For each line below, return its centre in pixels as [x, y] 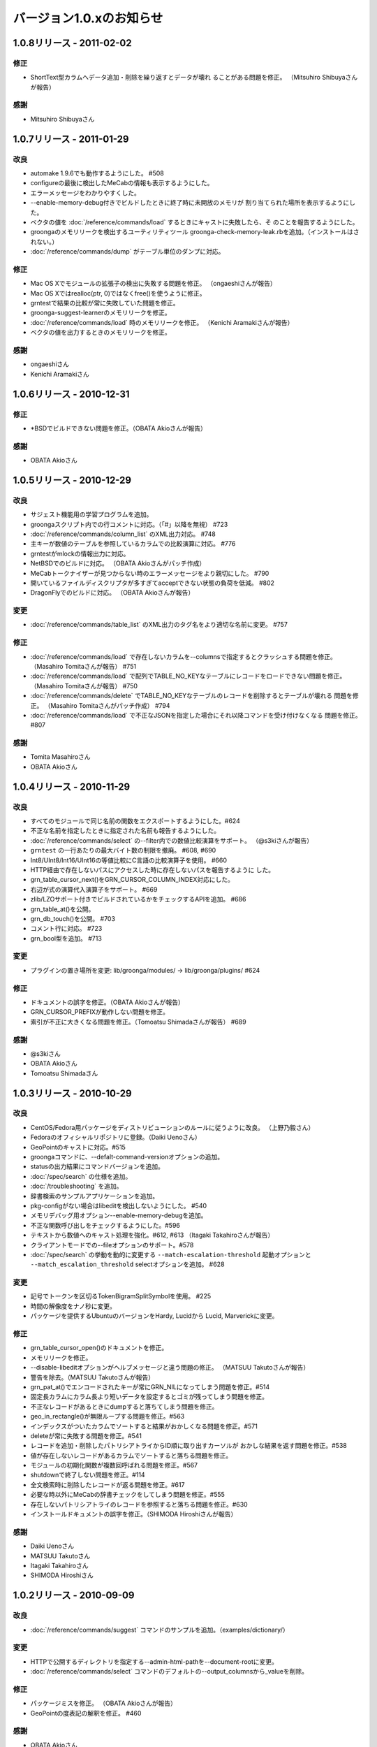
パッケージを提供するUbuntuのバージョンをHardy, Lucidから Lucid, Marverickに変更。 [154, 1316]
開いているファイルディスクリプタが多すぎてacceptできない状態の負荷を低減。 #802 [153, 583]
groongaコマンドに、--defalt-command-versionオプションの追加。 [127, 1157]
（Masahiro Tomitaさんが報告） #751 [83, 666]
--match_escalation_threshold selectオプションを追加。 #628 [127, 1264]
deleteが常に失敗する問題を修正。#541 [86, 1435]
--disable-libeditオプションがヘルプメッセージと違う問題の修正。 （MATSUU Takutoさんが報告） [170, 1368]
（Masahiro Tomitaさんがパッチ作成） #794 [107, 705]
